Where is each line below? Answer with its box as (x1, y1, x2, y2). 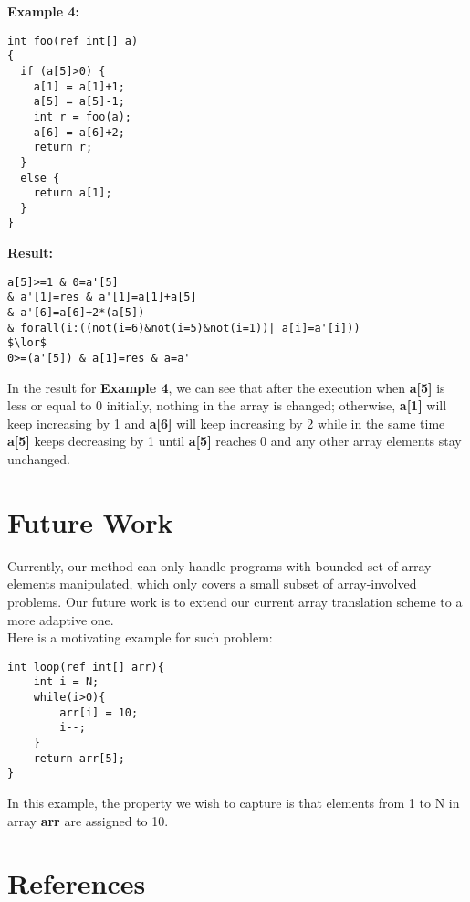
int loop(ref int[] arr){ (7, 660, 164, 674)
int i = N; (33, 675, 99, 689)
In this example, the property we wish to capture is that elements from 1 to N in (7, 792, 460, 812)
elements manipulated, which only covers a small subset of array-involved (7, 574, 417, 593)
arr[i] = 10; (59, 706, 139, 719)
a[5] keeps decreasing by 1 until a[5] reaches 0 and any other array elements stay (7, 431, 462, 451)
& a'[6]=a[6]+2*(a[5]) (7, 306, 145, 320)
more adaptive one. (7, 610, 114, 629)
